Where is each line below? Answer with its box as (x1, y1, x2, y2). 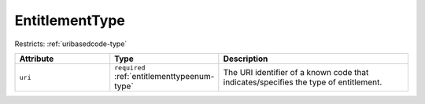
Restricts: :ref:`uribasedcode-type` (14, 39, 128, 48)
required (114, 63, 146, 72)
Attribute (19, 53, 54, 64)
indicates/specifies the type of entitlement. (223, 77, 382, 88)
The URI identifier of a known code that (223, 67, 369, 78)
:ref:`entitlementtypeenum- (114, 70, 215, 81)
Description (223, 53, 268, 64)
